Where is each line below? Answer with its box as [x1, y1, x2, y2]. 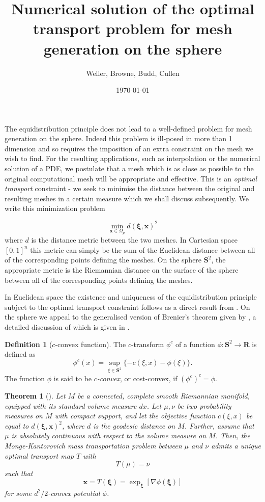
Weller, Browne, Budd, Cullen [86, 67, 180, 78]
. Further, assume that [184, 420, 254, 431]
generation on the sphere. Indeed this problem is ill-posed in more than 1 [5, 133, 232, 144]
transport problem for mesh [33, 18, 232, 39]
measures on [5, 410, 43, 421]
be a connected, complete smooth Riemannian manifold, [77, 390, 250, 401]
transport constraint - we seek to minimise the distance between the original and [5, 183, 255, 194]
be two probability [177, 400, 231, 411]
